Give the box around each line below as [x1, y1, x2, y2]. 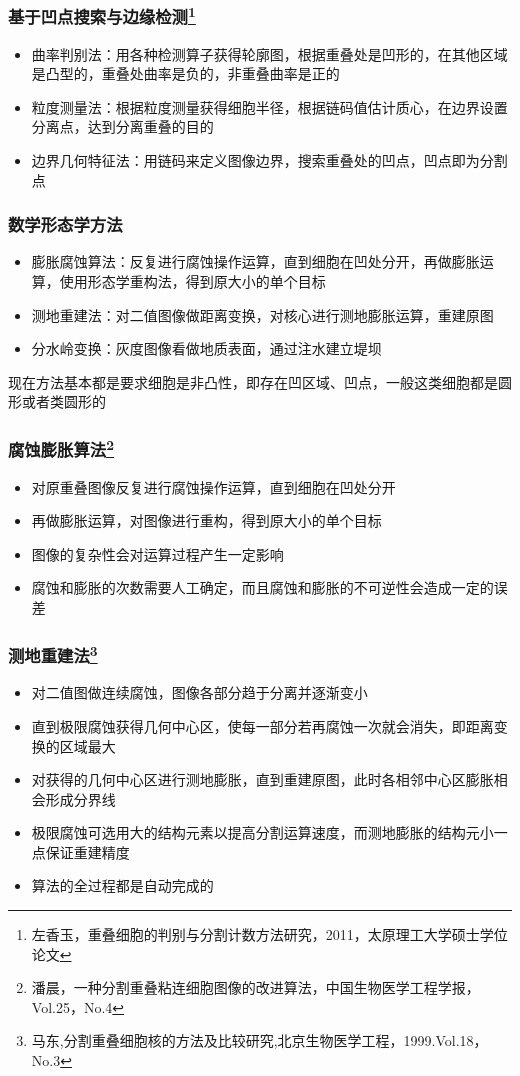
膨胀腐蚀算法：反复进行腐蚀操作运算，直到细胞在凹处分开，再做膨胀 [31, 251, 480, 272]
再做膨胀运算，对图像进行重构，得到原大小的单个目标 [31, 510, 382, 531]
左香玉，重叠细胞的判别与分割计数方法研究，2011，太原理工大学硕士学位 [31, 924, 508, 945]
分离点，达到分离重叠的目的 [31, 116, 214, 137]
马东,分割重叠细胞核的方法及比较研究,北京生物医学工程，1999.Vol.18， [31, 1030, 488, 1051]
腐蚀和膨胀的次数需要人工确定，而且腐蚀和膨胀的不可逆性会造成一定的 [31, 577, 494, 598]
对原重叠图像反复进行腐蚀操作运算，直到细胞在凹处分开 [31, 476, 396, 497]
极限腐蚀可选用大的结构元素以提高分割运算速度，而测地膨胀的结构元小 [31, 822, 494, 843]
